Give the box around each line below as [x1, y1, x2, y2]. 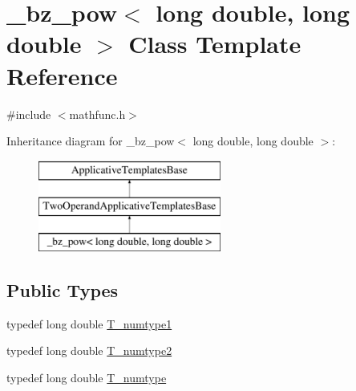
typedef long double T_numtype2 [6, 342, 172, 359]
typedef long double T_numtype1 [6, 315, 172, 332]
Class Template [128, 27, 301, 60]
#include [6, 105, 51, 122]
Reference [6, 59, 118, 92]
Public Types [6, 278, 119, 303]
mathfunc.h [69, 105, 126, 122]
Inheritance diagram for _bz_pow [6, 132, 175, 149]
